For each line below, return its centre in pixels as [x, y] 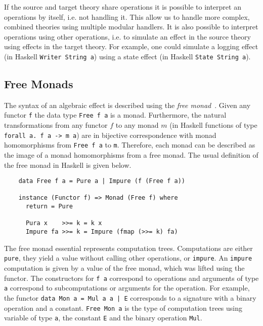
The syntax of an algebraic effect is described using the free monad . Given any [127, 105]
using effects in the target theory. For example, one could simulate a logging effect [131, 46]
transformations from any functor [56, 125]
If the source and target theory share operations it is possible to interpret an [123, 7]
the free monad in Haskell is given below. [68, 165]
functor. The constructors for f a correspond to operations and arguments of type [131, 278]
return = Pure [49, 207]
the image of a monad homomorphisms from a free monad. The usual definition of [131, 154]
